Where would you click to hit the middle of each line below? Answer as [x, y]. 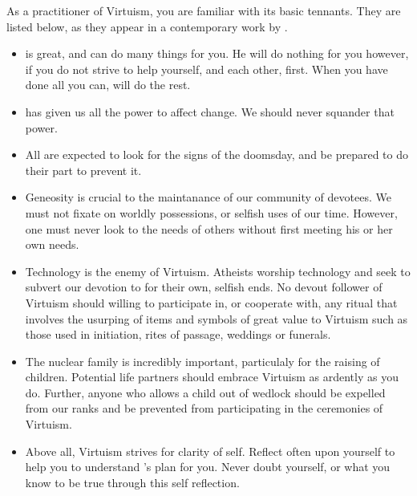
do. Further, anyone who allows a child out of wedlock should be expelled [205, 392]
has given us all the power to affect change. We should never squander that [210, 111]
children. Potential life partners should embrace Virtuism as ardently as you [212, 377]
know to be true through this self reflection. [132, 482]
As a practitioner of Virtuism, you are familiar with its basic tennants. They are [204, 10]
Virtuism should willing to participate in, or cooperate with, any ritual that [211, 302]
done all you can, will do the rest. [108, 85]
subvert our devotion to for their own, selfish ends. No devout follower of [204, 287]
